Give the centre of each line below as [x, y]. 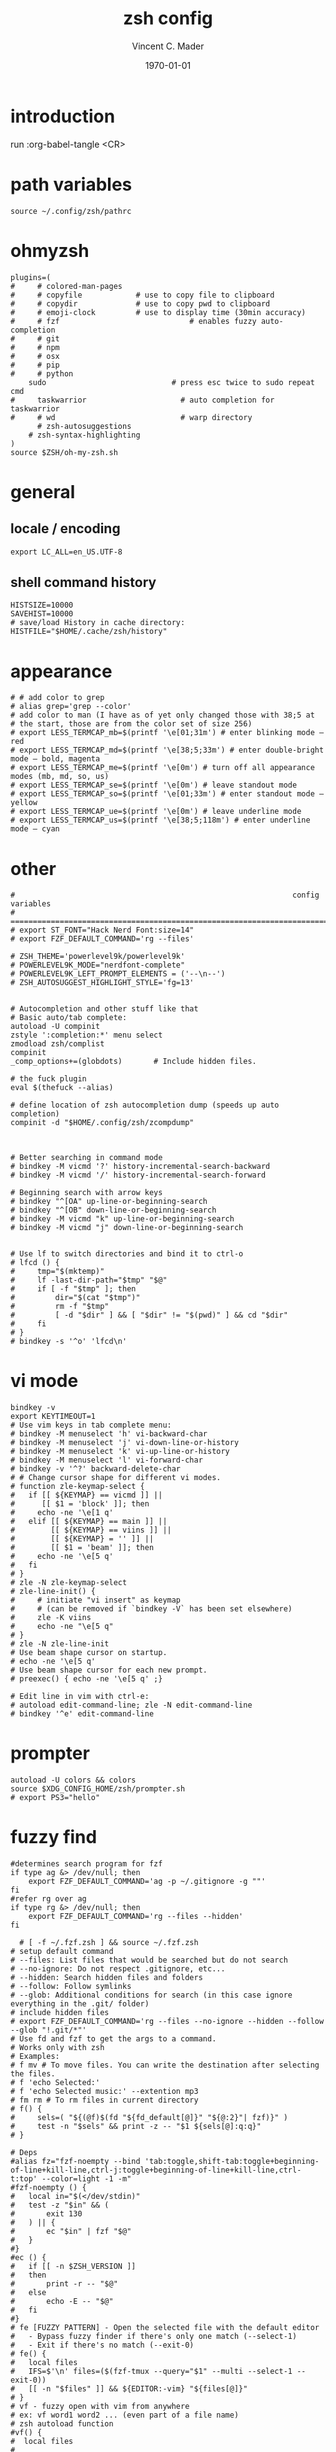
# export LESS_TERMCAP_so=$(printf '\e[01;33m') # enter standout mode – [167, 794]
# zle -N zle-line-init [60, 1644]
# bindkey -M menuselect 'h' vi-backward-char [109, 1434]
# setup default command [62, 1952]
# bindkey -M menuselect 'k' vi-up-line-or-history [120, 1452]
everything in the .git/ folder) [80, 2004]
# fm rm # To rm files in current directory [104, 2100]
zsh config [168, 18]
